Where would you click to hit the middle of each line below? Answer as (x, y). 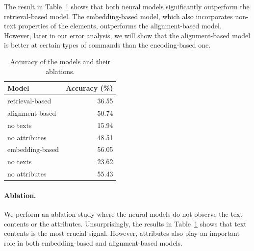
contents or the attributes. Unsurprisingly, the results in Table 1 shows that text (125, 223)
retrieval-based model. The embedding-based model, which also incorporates (118, 16)
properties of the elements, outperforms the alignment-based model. (120, 26)
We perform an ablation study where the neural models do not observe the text (123, 213)
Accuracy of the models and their (60, 61)
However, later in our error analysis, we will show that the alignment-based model (127, 35)
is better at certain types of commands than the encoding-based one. (107, 45)
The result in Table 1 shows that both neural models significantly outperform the (127, 6)
